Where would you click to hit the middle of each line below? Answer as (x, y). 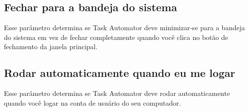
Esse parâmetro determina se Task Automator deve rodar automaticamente (117, 93)
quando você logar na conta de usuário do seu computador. (92, 102)
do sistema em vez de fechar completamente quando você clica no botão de (116, 37)
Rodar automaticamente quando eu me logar (120, 73)
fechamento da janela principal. (51, 46)
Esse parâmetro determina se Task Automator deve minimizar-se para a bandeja (124, 28)
